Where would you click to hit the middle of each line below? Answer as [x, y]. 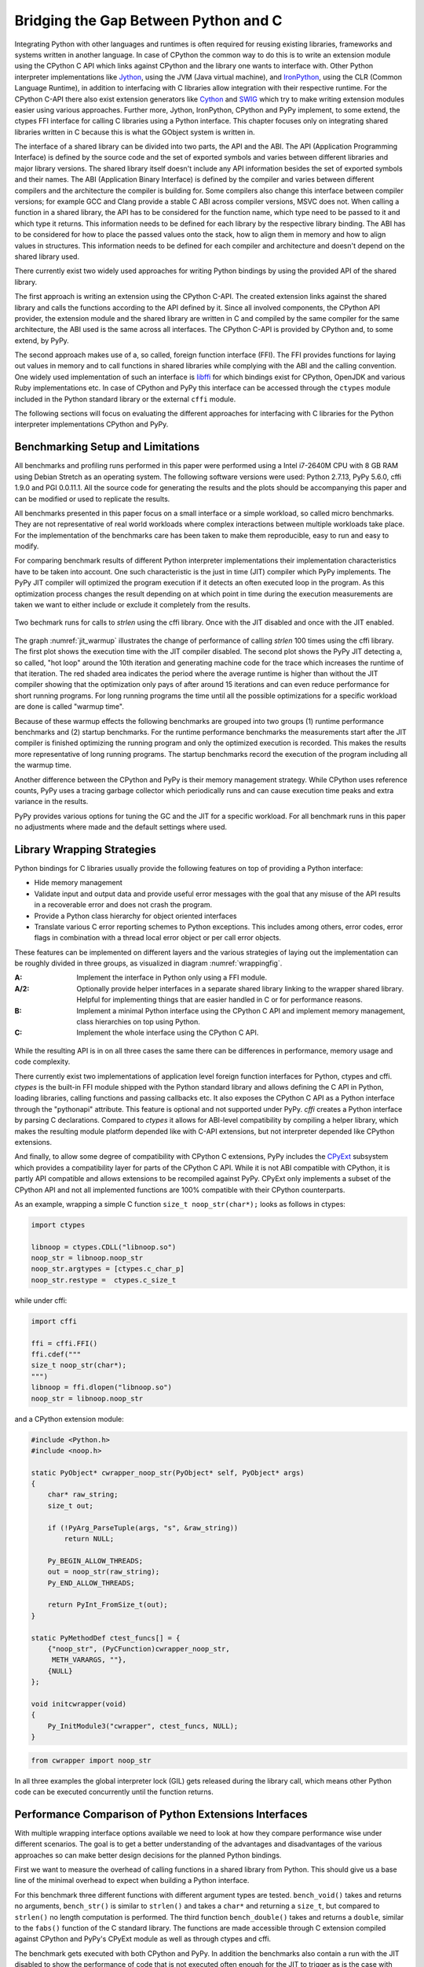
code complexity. [42, 1061]
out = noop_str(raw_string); [104, 1572]
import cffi [54, 1321]
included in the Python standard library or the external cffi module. [125, 399]
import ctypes [58, 1225]
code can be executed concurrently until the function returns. [114, 1792]
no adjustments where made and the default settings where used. [121, 827]
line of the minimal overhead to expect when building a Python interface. [132, 1880]
